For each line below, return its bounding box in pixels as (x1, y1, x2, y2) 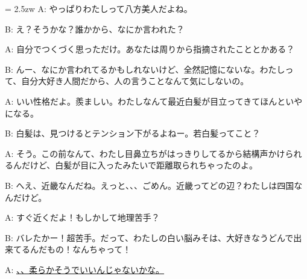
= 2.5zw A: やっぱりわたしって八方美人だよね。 (5, 2, 192, 14)
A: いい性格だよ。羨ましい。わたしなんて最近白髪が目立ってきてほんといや (5, 94, 303, 107)
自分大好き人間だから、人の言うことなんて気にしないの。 (21, 75, 249, 87)
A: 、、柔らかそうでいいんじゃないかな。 (5, 263, 165, 275)
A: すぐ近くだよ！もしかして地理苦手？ (5, 211, 160, 224)
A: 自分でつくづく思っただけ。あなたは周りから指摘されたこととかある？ (5, 43, 295, 55)
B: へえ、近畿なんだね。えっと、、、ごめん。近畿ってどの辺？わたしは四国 (5, 179, 294, 191)
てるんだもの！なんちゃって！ (13, 243, 131, 256)
